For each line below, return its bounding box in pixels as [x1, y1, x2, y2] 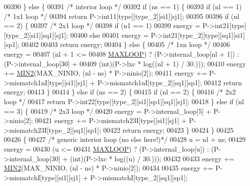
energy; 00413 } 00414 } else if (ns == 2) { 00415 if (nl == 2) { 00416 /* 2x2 [4, 87, 236, 97]
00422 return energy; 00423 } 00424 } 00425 [103, 124, 234, 135]
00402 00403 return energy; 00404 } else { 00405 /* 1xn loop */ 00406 [21, 39, 230, 49]
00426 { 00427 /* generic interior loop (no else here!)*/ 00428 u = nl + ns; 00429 [4, 134, 246, 144]
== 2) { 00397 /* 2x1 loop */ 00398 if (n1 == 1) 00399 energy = [4, 20, 201, 31]
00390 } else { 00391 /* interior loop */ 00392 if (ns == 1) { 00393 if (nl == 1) [4, 1, 242, 11]
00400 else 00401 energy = [70, 30, 149, 40]
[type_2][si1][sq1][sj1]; [4, 30, 68, 40]
